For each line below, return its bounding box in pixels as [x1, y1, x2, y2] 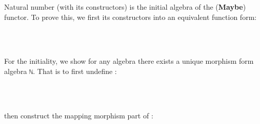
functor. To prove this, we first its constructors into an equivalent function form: [4, 11, 257, 22]
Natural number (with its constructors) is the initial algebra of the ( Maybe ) [4, 2, 246, 12]
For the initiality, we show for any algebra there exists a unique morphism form [4, 56, 254, 66]
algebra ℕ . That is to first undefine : [4, 65, 117, 76]
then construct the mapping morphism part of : [4, 110, 153, 120]
